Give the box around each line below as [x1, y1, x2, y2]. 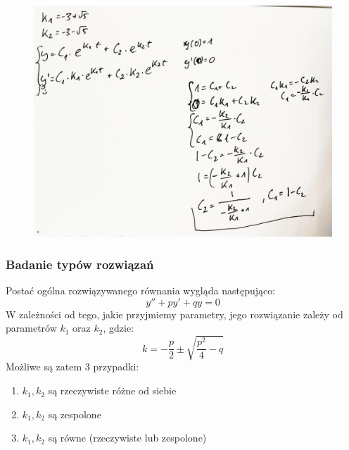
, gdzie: [103, 320, 134, 335]
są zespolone [48, 406, 101, 421]
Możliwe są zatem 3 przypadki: [6, 359, 139, 374]
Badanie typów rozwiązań [6, 255, 154, 273]
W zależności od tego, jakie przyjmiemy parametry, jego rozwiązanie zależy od [6, 306, 343, 321]
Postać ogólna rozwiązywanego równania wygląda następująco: [6, 283, 276, 298]
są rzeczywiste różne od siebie [48, 383, 177, 398]
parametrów [6, 320, 57, 335]
